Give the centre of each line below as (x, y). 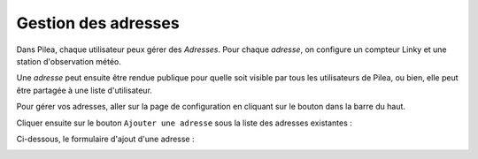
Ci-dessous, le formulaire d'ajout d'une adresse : (105, 139)
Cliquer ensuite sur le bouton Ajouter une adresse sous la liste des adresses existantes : (185, 123)
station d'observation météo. (69, 61)
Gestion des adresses (98, 23)
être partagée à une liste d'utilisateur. (84, 90)
